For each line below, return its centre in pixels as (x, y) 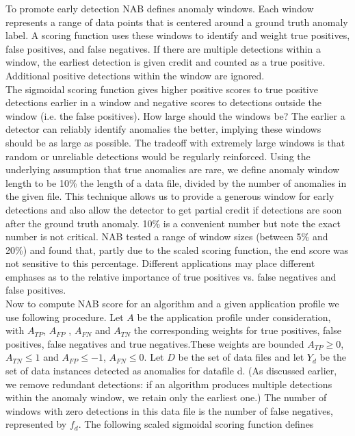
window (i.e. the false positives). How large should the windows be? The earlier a (175, 115)
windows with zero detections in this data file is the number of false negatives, (169, 410)
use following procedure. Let (65, 317)
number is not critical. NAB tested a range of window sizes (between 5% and (167, 236)
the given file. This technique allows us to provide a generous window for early (170, 196)
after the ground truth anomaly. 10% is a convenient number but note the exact (173, 223)
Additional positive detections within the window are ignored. (135, 75)
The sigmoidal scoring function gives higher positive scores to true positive (162, 89)
